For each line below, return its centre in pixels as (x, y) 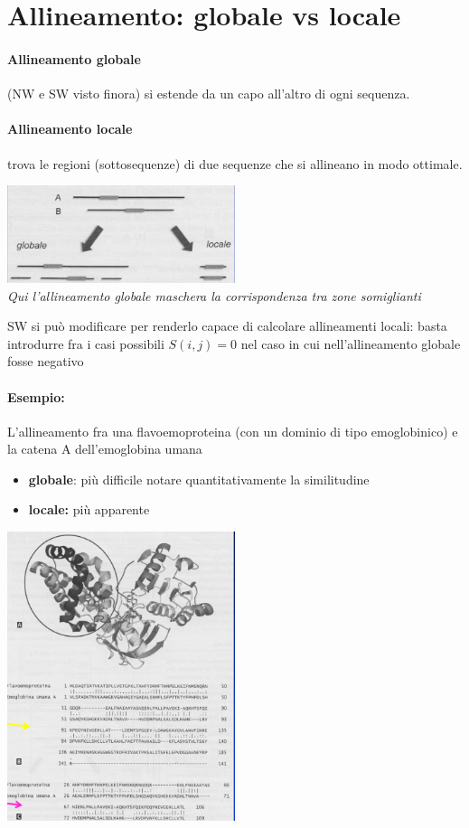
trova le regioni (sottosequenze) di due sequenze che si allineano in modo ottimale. (235, 163)
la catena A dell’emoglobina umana (105, 449)
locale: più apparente (89, 509)
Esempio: (36, 396)
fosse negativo (46, 361)
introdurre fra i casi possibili (86, 343)
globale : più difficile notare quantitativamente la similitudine (199, 479)
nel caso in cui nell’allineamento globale (351, 343)
